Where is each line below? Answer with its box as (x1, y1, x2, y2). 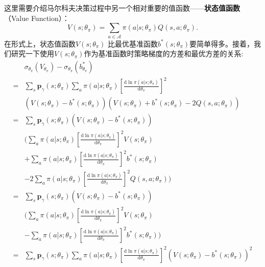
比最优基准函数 (108, 38, 158, 49)
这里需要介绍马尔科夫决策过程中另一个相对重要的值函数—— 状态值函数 (4, 3, 240, 13)
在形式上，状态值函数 (4, 38, 76, 49)
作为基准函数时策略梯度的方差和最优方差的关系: (84, 48, 244, 59)
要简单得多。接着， (189, 38, 254, 49)
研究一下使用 (11, 48, 54, 59)
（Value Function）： (4, 12, 69, 23)
